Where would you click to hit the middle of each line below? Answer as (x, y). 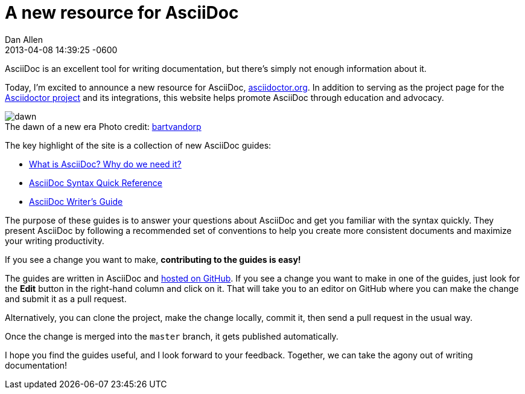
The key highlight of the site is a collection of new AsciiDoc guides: (138, 145)
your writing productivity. (55, 241)
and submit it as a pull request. (66, 299)
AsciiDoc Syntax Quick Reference (96, 182)
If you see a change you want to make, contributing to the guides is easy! (153, 259)
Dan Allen (24, 39)
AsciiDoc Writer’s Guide (76, 201)
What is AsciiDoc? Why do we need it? (105, 164)
